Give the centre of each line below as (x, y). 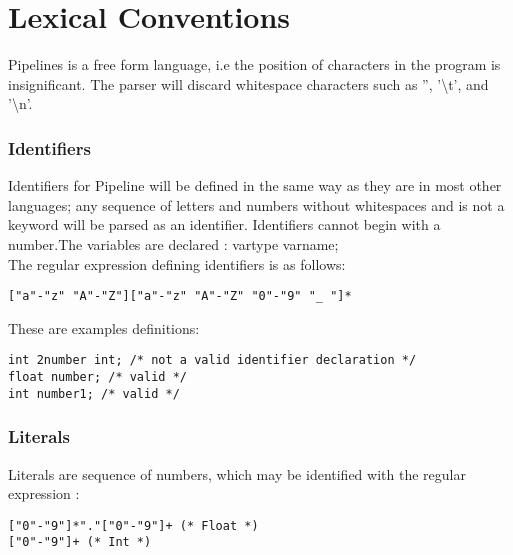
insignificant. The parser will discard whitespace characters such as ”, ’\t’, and (248, 83)
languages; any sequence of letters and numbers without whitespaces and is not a (256, 204)
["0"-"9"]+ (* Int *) (80, 542)
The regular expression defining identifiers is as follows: (177, 263)
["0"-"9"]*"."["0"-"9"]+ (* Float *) (133, 525)
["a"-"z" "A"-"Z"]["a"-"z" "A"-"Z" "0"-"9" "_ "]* (180, 296)
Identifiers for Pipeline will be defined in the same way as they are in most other (255, 185)
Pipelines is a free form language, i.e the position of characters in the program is (254, 64)
